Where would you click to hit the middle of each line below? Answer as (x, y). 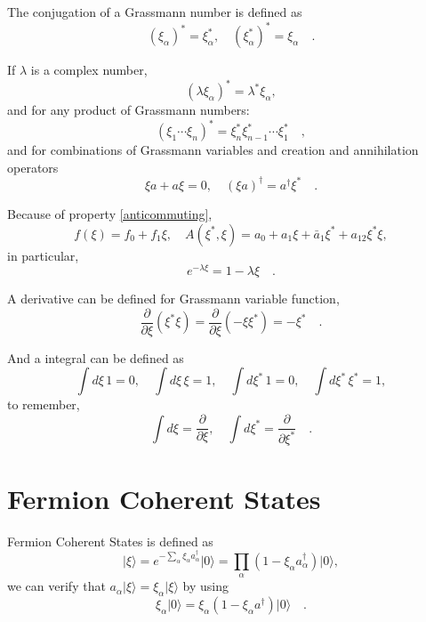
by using (205, 586)
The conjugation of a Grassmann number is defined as (155, 12)
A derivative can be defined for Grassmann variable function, (173, 299)
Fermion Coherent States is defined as (110, 541)
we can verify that (56, 586)
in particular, (43, 255)
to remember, (44, 404)
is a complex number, (89, 70)
